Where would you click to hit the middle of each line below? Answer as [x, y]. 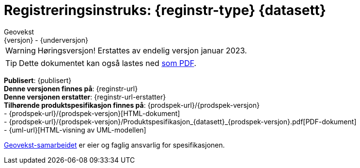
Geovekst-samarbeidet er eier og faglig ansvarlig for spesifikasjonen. [114, 145]
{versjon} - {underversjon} [46, 40]
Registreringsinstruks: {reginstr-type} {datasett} [165, 10]
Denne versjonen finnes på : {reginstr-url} [71, 88]
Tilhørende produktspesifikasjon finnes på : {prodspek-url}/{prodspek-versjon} [132, 105]
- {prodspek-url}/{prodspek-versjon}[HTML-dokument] [92, 113]
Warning [21, 50]
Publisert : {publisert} [38, 80]
